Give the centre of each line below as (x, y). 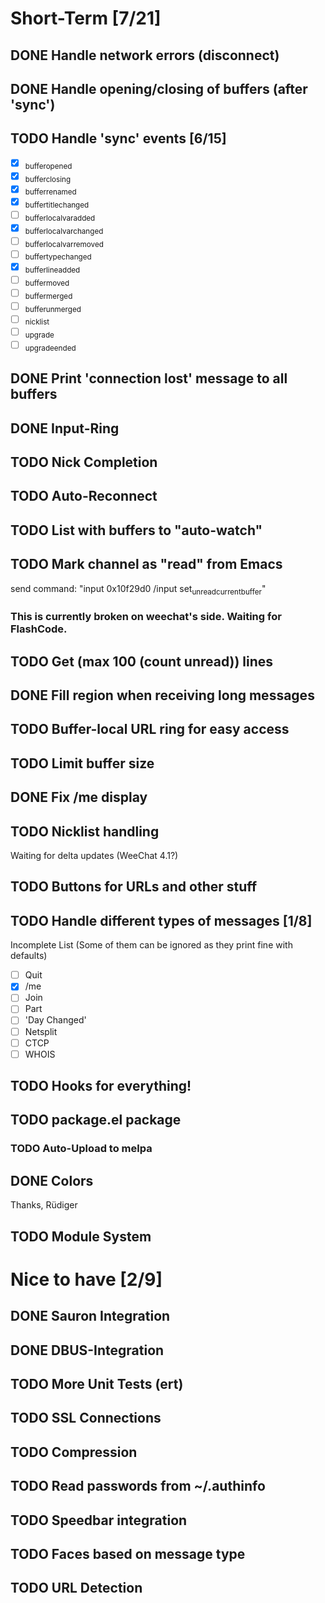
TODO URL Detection (76, 1588)
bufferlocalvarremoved (64, 244)
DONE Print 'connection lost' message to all (149, 378)
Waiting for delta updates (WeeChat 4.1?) (94, 855)
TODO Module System (81, 1236)
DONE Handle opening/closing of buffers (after (159, 88)
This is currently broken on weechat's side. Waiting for (146, 617)
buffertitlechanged (57, 205)
